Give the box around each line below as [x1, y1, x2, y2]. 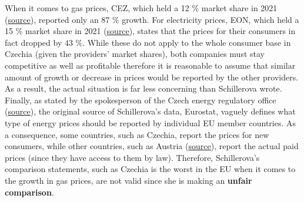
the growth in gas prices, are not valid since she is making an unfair [5, 174, 252, 186]
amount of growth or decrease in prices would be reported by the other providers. [5, 70, 299, 83]
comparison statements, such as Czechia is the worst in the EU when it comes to [5, 163, 296, 175]
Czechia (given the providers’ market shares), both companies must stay [5, 48, 265, 60]
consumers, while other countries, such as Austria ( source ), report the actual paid [5, 140, 299, 152]
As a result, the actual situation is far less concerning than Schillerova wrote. [5, 82, 282, 95]
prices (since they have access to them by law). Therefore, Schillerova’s [5, 151, 260, 163]
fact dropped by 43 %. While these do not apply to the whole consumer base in [5, 36, 291, 48]
